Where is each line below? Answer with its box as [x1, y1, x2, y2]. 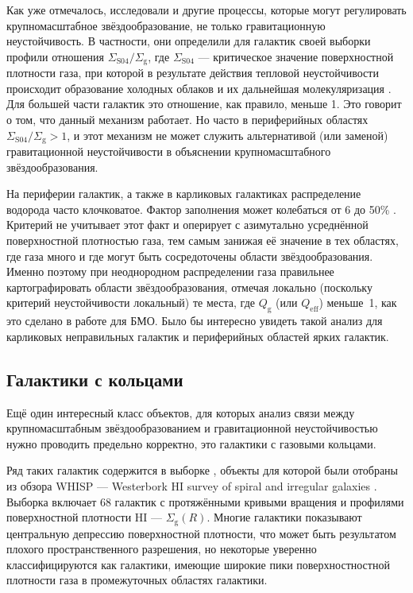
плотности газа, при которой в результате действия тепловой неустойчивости [6, 64, 379, 81]
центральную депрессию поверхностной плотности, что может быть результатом [6, 525, 396, 541]
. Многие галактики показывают [206, 509, 362, 525]
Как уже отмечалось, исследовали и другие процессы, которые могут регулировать [6, 2, 407, 17]
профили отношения [6, 48, 105, 64]
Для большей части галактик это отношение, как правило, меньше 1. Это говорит [6, 95, 402, 112]
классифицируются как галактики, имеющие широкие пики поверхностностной [6, 556, 390, 572]
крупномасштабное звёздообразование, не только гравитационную [6, 17, 326, 33]
